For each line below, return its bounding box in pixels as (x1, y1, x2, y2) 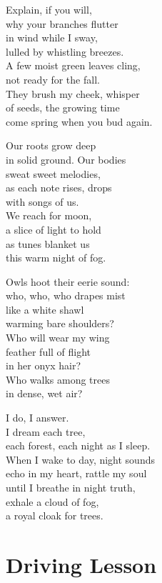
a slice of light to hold (6, 221, 101, 236)
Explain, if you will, (6, 2, 92, 16)
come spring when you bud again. (6, 114, 153, 129)
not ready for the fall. (6, 71, 100, 86)
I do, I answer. (6, 410, 69, 425)
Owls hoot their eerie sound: (6, 274, 130, 289)
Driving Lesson (6, 549, 157, 579)
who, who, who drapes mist (6, 288, 126, 303)
